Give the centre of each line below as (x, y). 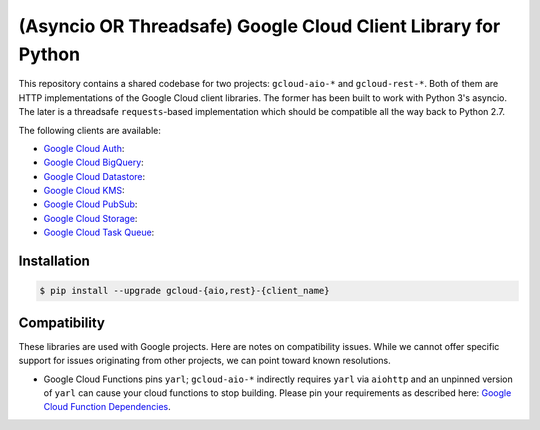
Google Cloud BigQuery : (93, 162)
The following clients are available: (90, 130)
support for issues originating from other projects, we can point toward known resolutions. (204, 361)
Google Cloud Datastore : (94, 176)
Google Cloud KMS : (84, 191)
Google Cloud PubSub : (90, 204)
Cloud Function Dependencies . (107, 407)
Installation (54, 261)
